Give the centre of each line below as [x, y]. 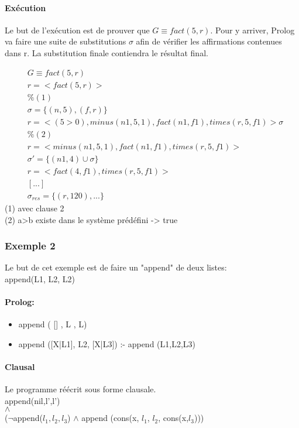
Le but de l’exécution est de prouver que [77, 30]
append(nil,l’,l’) [32, 400]
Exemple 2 [30, 246]
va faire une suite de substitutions [66, 41]
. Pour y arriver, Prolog [252, 30]
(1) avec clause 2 [35, 208]
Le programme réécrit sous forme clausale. [80, 389]
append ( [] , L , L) [53, 324]
